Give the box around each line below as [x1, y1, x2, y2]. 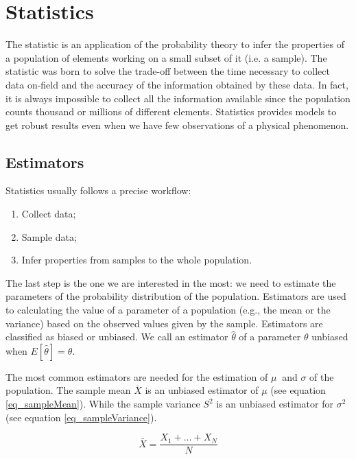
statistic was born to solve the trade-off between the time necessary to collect [5, 64, 330, 78]
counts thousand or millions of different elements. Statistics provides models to [5, 104, 337, 119]
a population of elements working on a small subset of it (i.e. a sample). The [5, 50, 327, 64]
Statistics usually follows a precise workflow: [5, 183, 191, 198]
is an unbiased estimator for [216, 397, 333, 411]
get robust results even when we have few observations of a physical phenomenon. [5, 117, 349, 132]
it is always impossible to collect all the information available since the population [5, 91, 351, 105]
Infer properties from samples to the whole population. [21, 252, 252, 267]
